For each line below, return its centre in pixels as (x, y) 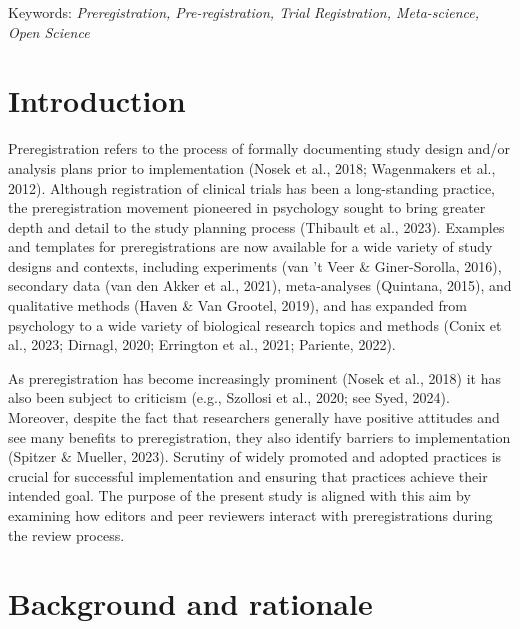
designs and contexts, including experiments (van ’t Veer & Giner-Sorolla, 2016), (255, 265)
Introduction (97, 100)
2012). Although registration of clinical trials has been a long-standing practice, (252, 187)
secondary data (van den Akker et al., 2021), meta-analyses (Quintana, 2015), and (260, 285)
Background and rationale (190, 603)
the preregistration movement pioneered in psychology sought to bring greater (247, 207)
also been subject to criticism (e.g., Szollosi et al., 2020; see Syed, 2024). (229, 397)
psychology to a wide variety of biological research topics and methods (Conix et (255, 324)
